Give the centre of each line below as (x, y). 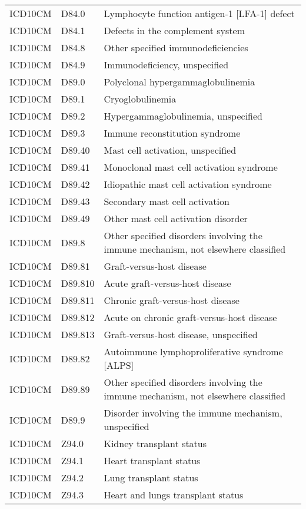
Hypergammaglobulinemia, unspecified (183, 116)
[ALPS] (119, 365)
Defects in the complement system (174, 30)
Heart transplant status (152, 460)
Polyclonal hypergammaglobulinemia (179, 82)
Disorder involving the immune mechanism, (193, 413)
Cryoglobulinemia (140, 99)
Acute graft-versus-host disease (167, 283)
